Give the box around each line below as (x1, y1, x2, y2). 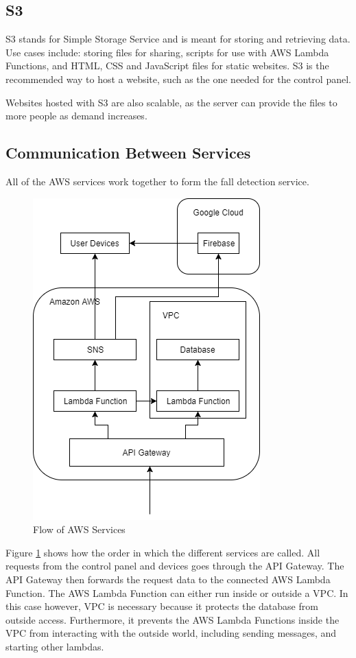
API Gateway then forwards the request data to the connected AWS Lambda (5, 572, 331, 586)
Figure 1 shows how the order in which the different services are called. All (5, 545, 320, 559)
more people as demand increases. (5, 108, 147, 123)
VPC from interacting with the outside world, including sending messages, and (5, 626, 337, 640)
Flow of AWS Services (33, 522, 126, 537)
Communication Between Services (5, 142, 251, 163)
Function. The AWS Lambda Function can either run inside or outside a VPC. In (5, 585, 348, 600)
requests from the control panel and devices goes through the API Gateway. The (5, 559, 344, 573)
